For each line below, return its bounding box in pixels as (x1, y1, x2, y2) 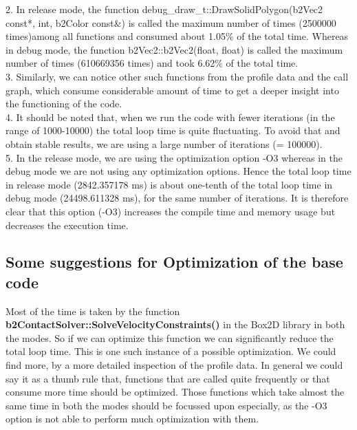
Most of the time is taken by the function (6, 303, 180, 318)
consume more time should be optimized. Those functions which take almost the (6, 385, 345, 399)
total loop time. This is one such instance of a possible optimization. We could (6, 344, 336, 358)
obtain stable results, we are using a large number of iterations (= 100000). (6, 136, 323, 151)
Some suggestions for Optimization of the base (6, 251, 343, 272)
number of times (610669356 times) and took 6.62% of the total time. (6, 56, 299, 70)
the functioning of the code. (6, 96, 122, 111)
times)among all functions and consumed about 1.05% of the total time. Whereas (6, 29, 349, 43)
